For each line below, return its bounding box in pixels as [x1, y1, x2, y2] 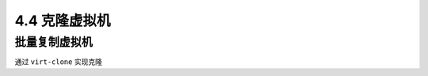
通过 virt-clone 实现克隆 [14, 57, 103, 66]
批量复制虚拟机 [14, 35, 93, 49]
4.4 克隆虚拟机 [14, 12, 111, 29]
